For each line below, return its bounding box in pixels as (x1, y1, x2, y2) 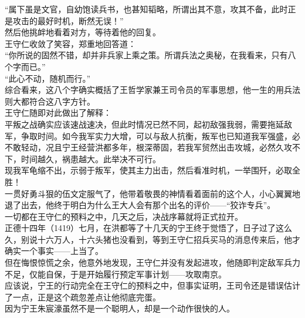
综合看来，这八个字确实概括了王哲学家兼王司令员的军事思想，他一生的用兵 (5, 83, 292, 96)
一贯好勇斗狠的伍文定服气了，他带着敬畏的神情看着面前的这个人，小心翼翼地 (5, 187, 300, 199)
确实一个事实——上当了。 (5, 245, 103, 257)
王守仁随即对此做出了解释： (5, 106, 111, 119)
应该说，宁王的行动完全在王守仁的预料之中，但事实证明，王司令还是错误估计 (5, 279, 300, 292)
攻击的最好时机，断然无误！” (12, 14, 124, 26)
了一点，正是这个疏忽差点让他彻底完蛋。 (5, 290, 161, 303)
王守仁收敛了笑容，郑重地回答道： (5, 37, 136, 49)
